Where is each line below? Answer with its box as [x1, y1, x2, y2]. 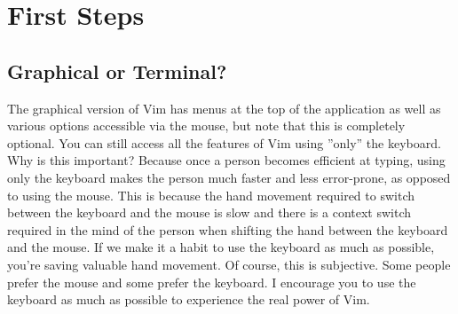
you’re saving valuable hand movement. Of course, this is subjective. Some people [7, 255, 451, 273]
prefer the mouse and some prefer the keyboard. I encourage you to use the [7, 272, 416, 291]
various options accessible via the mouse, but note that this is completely [7, 116, 406, 135]
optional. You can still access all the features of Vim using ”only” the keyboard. [7, 133, 441, 152]
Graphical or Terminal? [7, 57, 227, 84]
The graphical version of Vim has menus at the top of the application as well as [7, 98, 441, 117]
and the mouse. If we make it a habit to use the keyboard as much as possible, [7, 238, 435, 256]
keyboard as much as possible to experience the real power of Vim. [7, 290, 370, 309]
